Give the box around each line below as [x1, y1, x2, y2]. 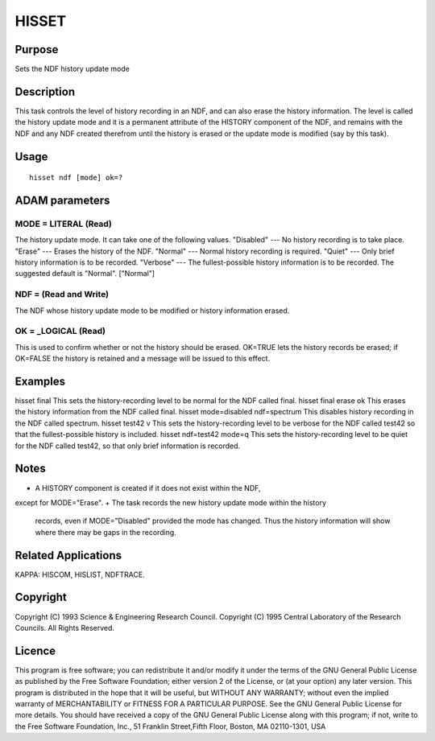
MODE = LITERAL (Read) [14, 218, 112, 229]
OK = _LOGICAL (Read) [14, 326, 106, 337]
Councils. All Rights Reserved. [14, 623, 115, 632]
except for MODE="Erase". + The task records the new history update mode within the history [14, 497, 326, 507]
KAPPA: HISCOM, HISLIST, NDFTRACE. [14, 570, 145, 579]
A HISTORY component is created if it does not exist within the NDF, [35, 483, 261, 492]
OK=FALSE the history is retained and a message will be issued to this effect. [14, 354, 270, 364]
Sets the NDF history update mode [14, 64, 130, 74]
